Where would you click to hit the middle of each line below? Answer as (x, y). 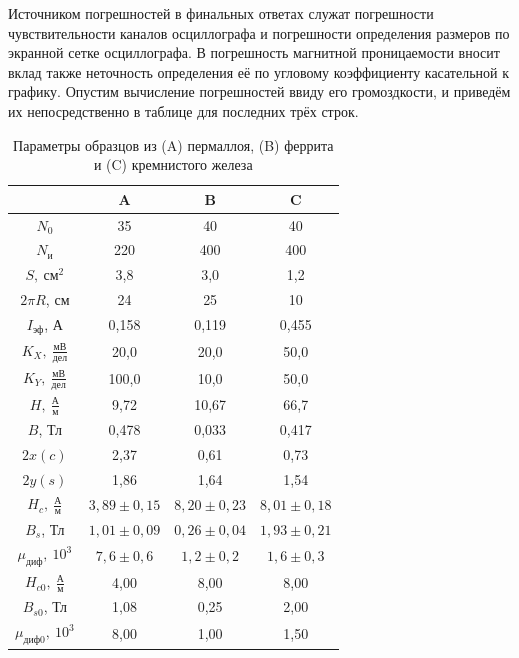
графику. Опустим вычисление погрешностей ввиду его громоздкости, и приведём (259, 91)
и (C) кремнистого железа (173, 164)
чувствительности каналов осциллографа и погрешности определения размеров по (259, 32)
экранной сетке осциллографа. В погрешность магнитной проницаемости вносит (254, 52)
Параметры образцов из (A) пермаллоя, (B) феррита (173, 144)
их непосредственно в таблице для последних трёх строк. (183, 110)
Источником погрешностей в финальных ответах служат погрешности (221, 13)
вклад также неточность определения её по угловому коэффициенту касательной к (258, 71)
